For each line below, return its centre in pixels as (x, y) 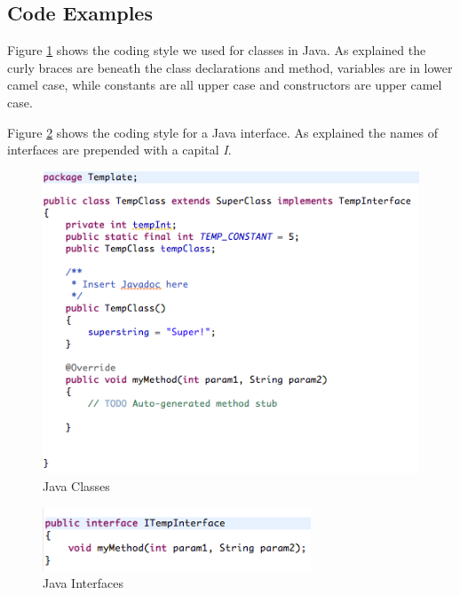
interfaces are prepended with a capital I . (119, 150)
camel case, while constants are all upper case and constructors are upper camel (225, 85)
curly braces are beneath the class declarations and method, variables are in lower (230, 67)
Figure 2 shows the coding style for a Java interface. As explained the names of (223, 132)
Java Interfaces (83, 583)
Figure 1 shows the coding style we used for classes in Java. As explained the (217, 50)
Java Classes (76, 485)
